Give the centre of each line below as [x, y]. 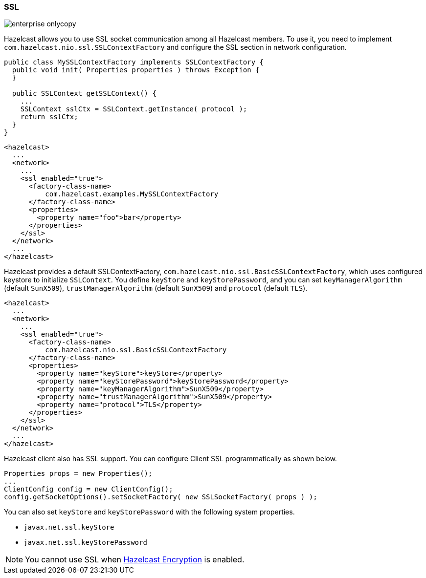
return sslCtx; [49, 117]
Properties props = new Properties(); [78, 474]
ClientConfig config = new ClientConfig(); [89, 489]
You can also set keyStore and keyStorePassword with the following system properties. [149, 512]
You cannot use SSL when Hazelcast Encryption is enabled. [135, 560]
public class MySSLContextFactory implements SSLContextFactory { [134, 62]
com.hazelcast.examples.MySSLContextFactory [132, 194]
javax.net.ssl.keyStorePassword [85, 543]
